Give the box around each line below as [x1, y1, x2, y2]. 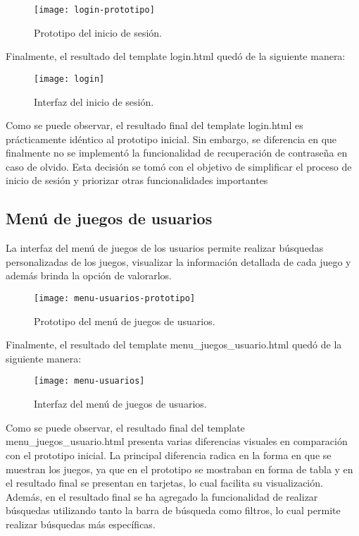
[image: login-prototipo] [34, 5, 155, 15]
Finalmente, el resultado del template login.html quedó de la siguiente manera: [6, 49, 346, 63]
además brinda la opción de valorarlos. [6, 268, 172, 283]
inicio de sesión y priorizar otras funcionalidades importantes [6, 173, 268, 188]
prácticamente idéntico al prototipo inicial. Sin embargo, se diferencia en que [6, 131, 337, 146]
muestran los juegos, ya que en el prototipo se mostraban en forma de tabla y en [6, 461, 353, 476]
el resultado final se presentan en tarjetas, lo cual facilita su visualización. [6, 475, 323, 490]
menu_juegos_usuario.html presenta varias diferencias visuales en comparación [6, 434, 348, 449]
